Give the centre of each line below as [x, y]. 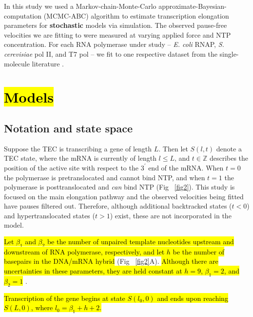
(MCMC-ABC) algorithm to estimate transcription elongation [136, 15]
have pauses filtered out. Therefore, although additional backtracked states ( [118, 206]
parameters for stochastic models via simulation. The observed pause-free [116, 25]
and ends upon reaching [193, 298]
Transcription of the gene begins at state [65, 298]
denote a [229, 148]
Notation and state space [68, 128]
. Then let [173, 148]
